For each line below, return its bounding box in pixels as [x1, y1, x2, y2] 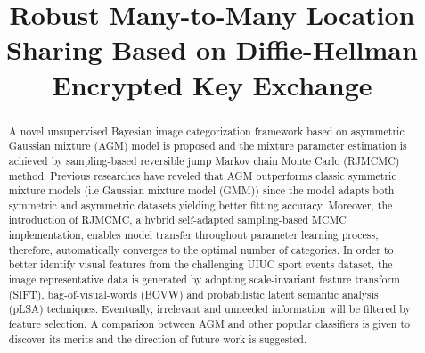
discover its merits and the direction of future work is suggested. [8, 331, 307, 346]
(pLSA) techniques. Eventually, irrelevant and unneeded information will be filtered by [8, 301, 411, 316]
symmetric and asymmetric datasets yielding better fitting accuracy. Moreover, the [8, 197, 393, 212]
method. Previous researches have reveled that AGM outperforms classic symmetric [8, 168, 396, 183]
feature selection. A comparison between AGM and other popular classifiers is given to [8, 316, 410, 332]
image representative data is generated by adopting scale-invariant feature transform [8, 272, 400, 287]
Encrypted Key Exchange [52, 66, 372, 103]
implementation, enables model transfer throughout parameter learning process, [8, 227, 379, 242]
